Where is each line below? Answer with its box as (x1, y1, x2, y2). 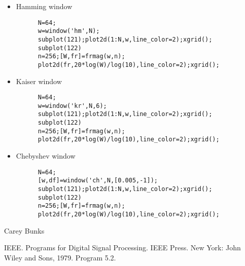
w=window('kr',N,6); (38, 102, 107, 109)
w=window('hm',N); (38, 27, 100, 35)
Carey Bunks (4, 225, 45, 236)
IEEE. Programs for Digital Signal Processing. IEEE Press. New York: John (4, 242, 241, 253)
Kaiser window (16, 75, 62, 86)
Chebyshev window (16, 150, 76, 161)
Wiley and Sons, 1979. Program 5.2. (4, 252, 116, 262)
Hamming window (16, 1, 73, 11)
